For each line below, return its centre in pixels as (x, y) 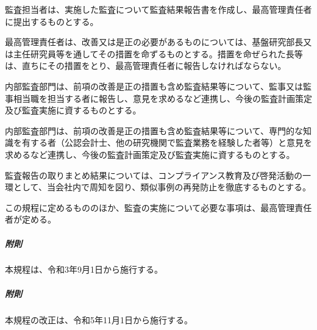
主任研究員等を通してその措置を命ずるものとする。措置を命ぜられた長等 (158, 53)
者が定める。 (30, 219)
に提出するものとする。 (52, 21)
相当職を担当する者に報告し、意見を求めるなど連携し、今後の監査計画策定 (162, 98)
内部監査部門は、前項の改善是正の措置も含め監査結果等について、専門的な (154, 130)
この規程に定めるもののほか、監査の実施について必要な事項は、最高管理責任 (158, 207)
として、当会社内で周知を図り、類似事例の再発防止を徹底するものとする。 (162, 187)
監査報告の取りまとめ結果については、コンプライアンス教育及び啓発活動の (154, 175)
